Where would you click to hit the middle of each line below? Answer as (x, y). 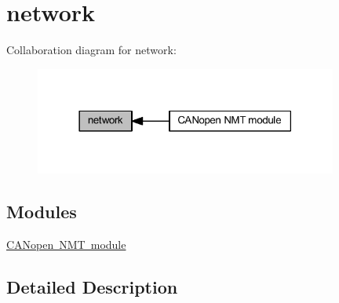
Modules (42, 212)
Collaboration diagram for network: (91, 50)
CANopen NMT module (66, 245)
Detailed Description (92, 287)
